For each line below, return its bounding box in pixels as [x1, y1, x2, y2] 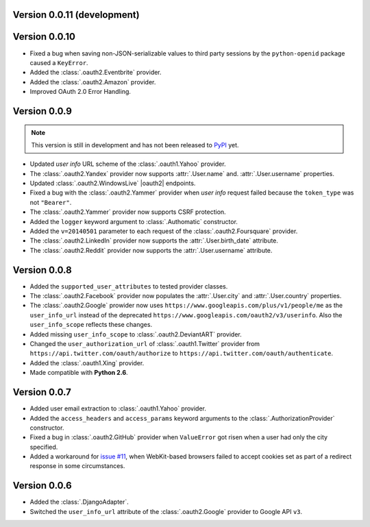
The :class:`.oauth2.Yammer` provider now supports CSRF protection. [29, 208, 226, 216]
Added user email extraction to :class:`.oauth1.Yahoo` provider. [29, 404, 207, 413]
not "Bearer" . [29, 198, 72, 206]
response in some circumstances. [29, 462, 125, 470]
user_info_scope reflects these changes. [29, 321, 153, 329]
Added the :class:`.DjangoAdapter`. [29, 498, 129, 506]
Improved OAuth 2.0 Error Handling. [29, 88, 132, 96]
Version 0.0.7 [12, 387, 72, 398]
